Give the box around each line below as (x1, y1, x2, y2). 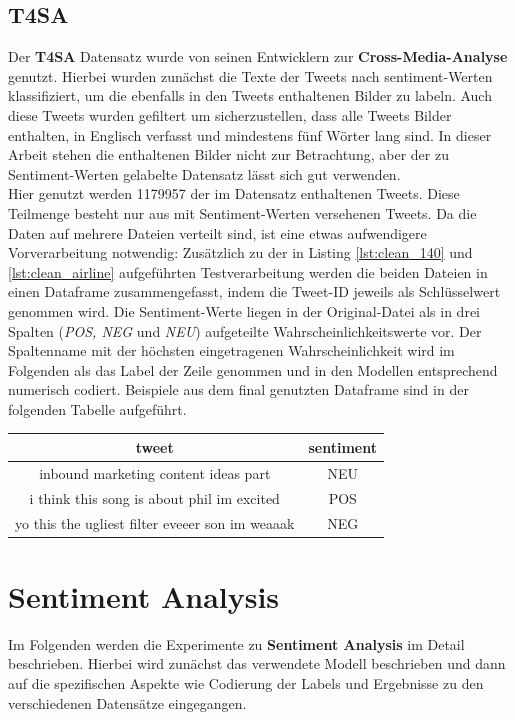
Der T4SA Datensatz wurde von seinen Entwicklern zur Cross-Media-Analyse (8, 46, 508, 67)
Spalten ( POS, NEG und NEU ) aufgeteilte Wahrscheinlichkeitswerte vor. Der (8, 320, 482, 341)
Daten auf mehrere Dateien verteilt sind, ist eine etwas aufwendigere (8, 222, 427, 243)
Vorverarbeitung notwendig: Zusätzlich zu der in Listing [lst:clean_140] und (8, 242, 473, 263)
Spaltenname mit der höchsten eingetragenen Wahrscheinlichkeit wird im (8, 340, 455, 361)
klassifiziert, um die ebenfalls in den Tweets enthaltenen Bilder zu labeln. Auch (8, 85, 492, 106)
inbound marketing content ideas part (39, 462, 271, 483)
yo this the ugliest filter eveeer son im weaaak (15, 512, 295, 533)
